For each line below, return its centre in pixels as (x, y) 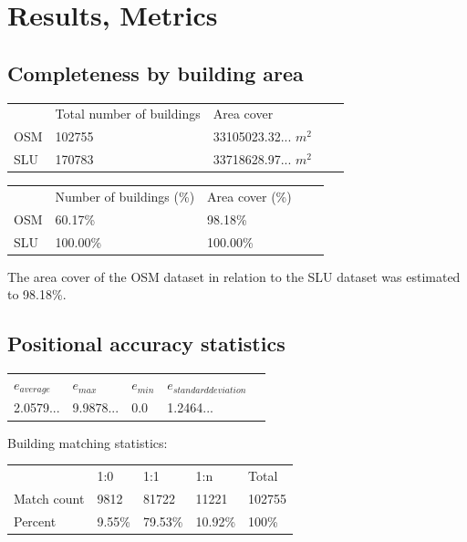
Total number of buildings (128, 114)
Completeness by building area (156, 73)
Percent (35, 521)
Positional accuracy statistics (146, 344)
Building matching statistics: (88, 442)
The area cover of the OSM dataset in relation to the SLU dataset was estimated (234, 276)
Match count (49, 498)
